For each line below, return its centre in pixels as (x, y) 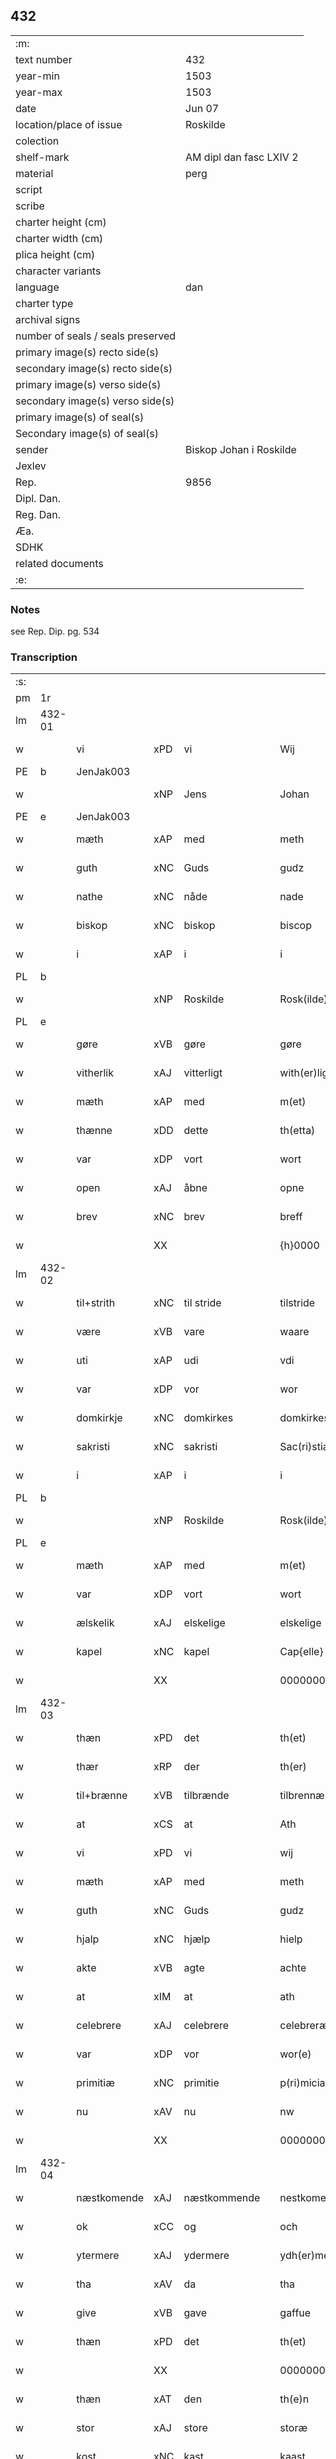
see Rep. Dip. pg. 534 (55, 631)
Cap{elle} (301, 1652)
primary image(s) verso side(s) (88, 384)
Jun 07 (202, 108)
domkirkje (99, 1418)
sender (32, 449)
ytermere (98, 2256)
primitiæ (95, 2083)
